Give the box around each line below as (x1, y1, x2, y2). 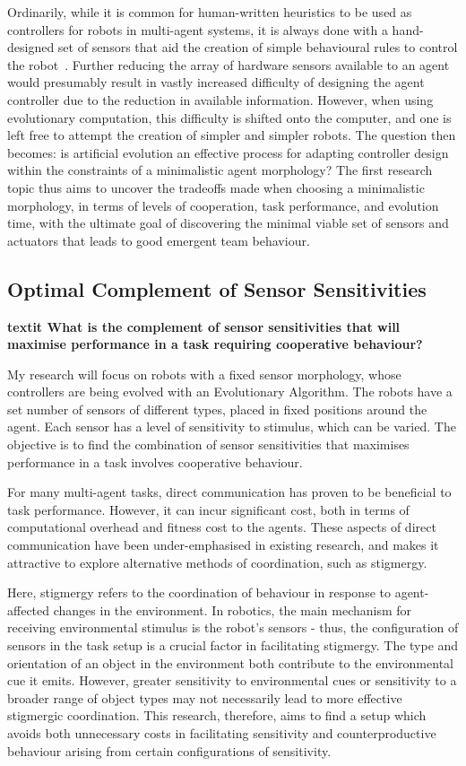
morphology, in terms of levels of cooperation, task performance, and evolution (7, 196, 439, 214)
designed (7, 38, 55, 57)
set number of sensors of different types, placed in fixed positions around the (7, 399, 427, 418)
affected (7, 600, 50, 619)
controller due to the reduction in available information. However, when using (7, 90, 434, 109)
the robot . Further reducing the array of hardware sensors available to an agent (7, 55, 450, 74)
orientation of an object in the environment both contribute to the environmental (7, 653, 453, 672)
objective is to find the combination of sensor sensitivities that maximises (7, 435, 410, 454)
